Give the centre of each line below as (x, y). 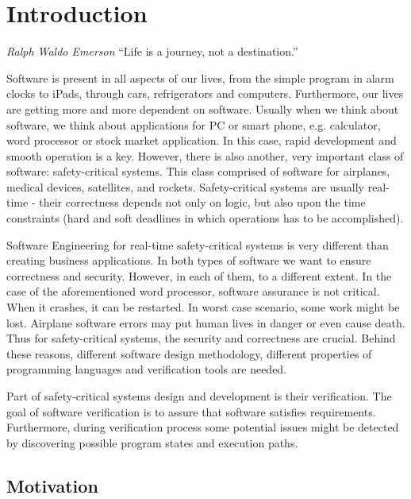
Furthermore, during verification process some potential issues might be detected (203, 427)
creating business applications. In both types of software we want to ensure (189, 260)
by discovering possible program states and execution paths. (152, 442)
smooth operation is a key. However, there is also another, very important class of (205, 155)
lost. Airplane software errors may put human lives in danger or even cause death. (206, 322)
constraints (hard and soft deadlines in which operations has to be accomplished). (205, 218)
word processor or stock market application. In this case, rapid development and (202, 140)
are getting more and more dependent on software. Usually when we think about (203, 108)
